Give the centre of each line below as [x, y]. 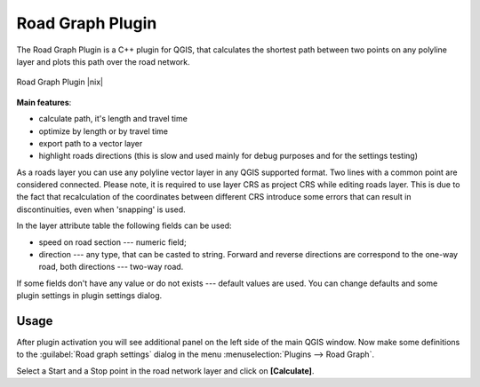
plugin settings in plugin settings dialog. [89, 296]
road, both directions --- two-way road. [111, 267]
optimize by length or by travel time [104, 131]
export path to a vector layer [91, 143]
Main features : [44, 102]
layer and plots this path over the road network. [103, 61]
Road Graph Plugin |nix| [60, 82]
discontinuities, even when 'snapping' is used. [101, 209]
